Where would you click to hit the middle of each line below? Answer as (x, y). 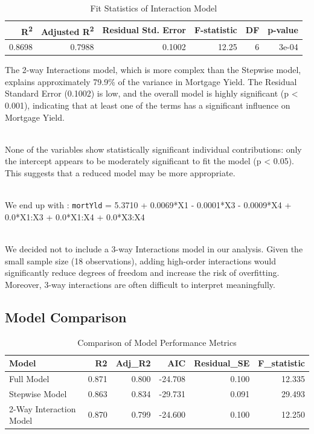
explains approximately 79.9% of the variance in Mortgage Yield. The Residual (151, 81)
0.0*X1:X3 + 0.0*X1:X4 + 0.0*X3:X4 (75, 216)
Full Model (29, 378)
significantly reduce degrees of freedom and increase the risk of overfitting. (142, 273)
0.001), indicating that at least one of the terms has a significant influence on (148, 105)
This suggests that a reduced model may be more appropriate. (120, 172)
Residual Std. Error (144, 30)
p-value (283, 30)
